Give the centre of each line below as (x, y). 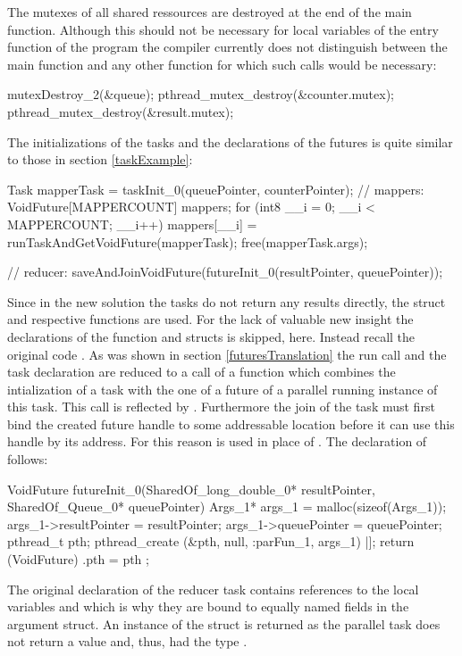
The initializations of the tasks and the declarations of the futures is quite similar (230, 141)
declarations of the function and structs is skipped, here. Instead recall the (211, 336)
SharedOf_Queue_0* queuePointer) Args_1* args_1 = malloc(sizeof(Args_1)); (227, 507)
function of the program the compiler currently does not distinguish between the (227, 47)
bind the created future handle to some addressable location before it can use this (231, 423)
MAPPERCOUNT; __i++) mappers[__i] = (132, 224)
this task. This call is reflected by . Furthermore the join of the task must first (221, 407)
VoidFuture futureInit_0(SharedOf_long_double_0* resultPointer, (191, 489)
